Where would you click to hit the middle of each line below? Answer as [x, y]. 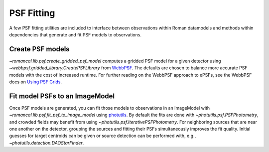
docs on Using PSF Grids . [36, 82]
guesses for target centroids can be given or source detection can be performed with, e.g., [103, 136]
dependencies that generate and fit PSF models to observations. [75, 34]
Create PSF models [39, 49]
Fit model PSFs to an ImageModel [62, 96]
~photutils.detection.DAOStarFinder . [47, 143]
